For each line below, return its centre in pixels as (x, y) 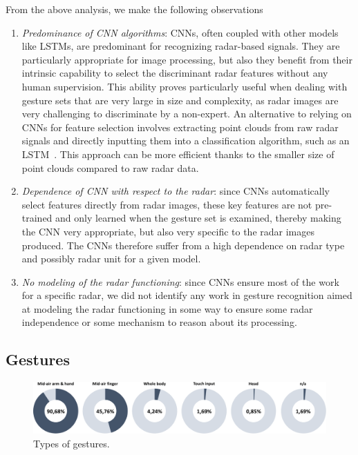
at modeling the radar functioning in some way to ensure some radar (167, 308)
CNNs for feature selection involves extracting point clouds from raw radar (180, 127)
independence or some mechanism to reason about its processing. (159, 322)
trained (37, 218)
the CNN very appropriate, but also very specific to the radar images (168, 231)
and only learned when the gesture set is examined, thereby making (198, 218)
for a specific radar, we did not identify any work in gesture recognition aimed (187, 295)
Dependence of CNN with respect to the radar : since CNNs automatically (176, 191)
